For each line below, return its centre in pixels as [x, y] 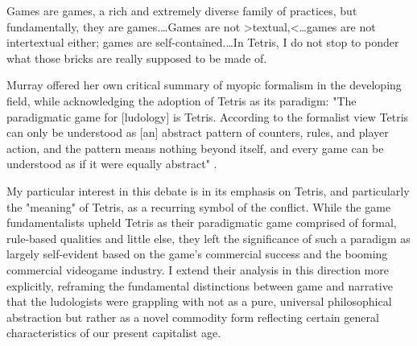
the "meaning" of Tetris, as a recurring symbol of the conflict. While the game [199, 206]
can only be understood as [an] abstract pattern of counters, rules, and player [198, 132]
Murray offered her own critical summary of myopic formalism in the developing [204, 85]
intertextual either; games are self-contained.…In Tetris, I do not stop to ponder [203, 42]
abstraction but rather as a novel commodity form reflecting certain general [193, 317]
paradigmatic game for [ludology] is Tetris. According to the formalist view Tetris [208, 116]
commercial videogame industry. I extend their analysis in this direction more [198, 269]
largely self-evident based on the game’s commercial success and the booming [197, 254]
